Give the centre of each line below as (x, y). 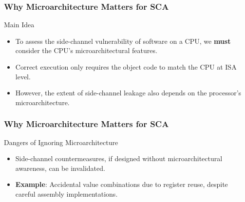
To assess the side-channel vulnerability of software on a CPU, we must (123, 41)
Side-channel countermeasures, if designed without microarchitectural (119, 158)
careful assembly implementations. (66, 193)
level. (23, 76)
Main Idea (19, 25)
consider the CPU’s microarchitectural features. (86, 50)
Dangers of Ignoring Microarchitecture (61, 142)
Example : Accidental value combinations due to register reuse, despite (122, 184)
